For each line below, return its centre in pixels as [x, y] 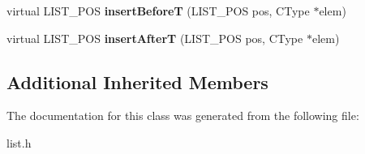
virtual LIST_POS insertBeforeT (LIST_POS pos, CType [158, 11]
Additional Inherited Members [137, 81]
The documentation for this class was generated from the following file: [183, 115]
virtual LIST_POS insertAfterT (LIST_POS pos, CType [155, 38]
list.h [19, 142]
